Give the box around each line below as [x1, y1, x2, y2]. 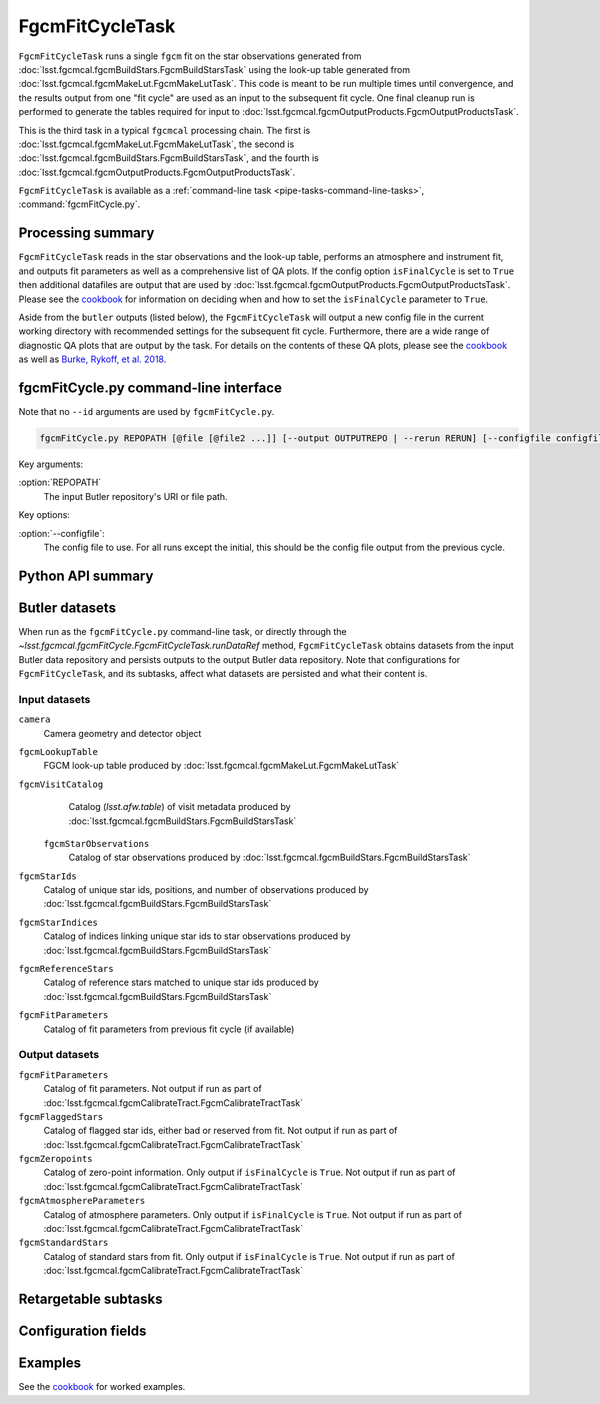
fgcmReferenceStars [18, 963, 114, 975]
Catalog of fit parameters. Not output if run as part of [43, 1083, 262, 1095]
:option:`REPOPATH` [18, 476, 102, 489]
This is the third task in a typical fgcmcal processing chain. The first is [18, 124, 311, 136]
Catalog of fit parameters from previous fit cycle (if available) [43, 1023, 295, 1035]
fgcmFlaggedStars [18, 1111, 104, 1122]
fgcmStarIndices [18, 916, 99, 928]
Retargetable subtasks [18, 1291, 164, 1307]
